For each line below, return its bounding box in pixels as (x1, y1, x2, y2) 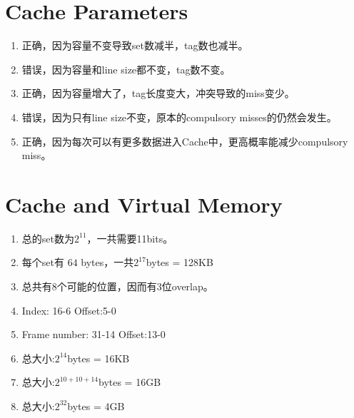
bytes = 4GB (67, 398, 125, 413)
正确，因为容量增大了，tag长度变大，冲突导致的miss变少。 (21, 86, 295, 101)
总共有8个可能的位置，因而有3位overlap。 (21, 279, 213, 293)
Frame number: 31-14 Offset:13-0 (21, 327, 166, 342)
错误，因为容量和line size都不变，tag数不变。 (21, 61, 231, 76)
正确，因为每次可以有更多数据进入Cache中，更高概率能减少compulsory (21, 133, 348, 148)
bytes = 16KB (67, 350, 130, 365)
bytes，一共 (81, 255, 134, 270)
